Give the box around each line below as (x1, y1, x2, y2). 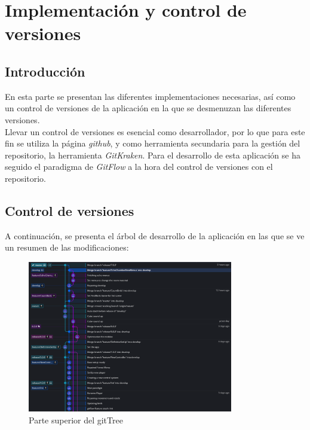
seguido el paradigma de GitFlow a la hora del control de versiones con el (5, 160, 273, 173)
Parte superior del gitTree (29, 413, 123, 426)
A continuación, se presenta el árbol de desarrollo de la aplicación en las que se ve (5, 229, 305, 242)
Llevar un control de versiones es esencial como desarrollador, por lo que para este (5, 125, 305, 138)
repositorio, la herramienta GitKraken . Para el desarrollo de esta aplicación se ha (5, 148, 300, 161)
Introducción (5, 62, 85, 80)
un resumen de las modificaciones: (5, 241, 129, 254)
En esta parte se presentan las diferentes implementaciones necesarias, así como (5, 90, 296, 102)
